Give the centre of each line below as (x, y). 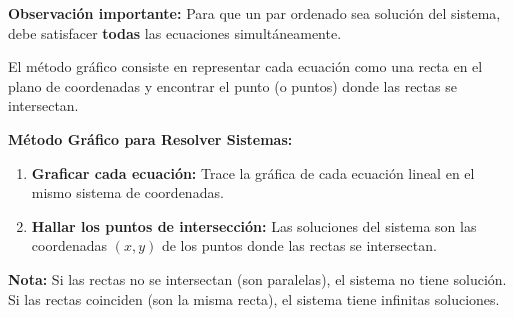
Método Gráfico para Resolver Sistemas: (150, 138)
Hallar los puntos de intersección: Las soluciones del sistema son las (254, 225)
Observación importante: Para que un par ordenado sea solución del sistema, (254, 13)
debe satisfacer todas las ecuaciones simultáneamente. (175, 32)
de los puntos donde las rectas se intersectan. (299, 245)
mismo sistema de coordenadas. (127, 192)
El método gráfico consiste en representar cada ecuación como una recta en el (245, 66)
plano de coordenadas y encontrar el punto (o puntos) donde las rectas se (232, 85)
